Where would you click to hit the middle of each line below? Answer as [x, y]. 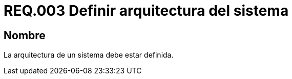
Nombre [25, 35]
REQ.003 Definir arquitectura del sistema [146, 11]
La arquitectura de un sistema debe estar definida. [89, 55]
